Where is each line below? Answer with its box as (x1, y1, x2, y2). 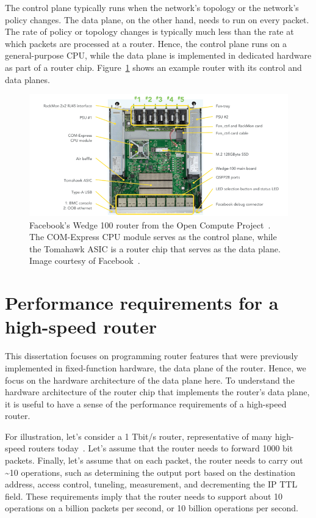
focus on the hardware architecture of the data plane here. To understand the (5, 373, 295, 386)
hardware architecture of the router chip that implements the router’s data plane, (5, 385, 310, 398)
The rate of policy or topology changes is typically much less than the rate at (5, 25, 294, 38)
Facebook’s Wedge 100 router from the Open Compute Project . (29, 218, 271, 231)
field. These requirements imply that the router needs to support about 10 (5, 489, 283, 502)
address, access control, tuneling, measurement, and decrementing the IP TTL (5, 478, 298, 491)
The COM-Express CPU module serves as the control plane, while (29, 230, 277, 243)
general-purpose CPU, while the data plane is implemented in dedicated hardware (5, 49, 312, 62)
